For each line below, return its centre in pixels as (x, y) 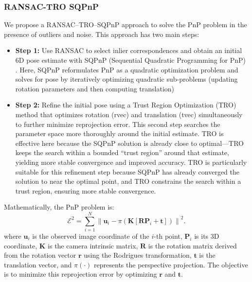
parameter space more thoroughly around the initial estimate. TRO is (119, 133)
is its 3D (207, 236)
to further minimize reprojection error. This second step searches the (118, 124)
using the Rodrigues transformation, (138, 255)
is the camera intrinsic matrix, (93, 245)
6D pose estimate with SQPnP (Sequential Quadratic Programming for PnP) (131, 60)
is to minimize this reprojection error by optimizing (81, 274)
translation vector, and (38, 264)
